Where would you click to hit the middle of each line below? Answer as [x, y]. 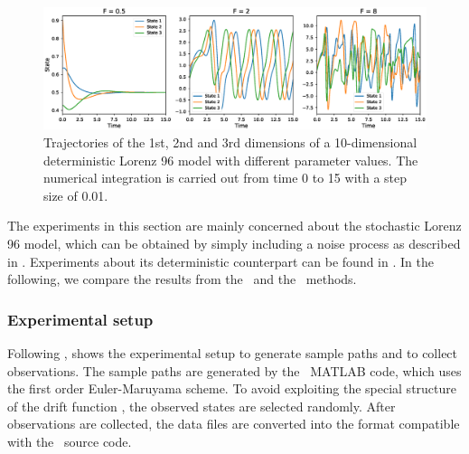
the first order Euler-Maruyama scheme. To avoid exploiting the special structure [232, 388]
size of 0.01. [76, 195]
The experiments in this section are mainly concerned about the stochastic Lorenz [234, 226]
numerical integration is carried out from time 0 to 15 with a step [225, 178]
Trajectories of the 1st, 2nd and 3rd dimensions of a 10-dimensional [230, 142]
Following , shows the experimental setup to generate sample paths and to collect [233, 352]
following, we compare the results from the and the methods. [182, 279]
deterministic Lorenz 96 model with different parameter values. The [231, 160]
